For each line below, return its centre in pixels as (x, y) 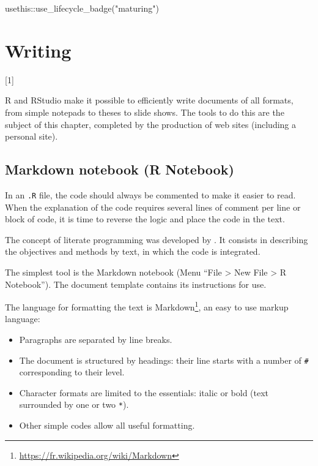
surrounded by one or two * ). (74, 404)
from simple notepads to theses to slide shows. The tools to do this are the (145, 112)
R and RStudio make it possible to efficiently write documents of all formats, (149, 100)
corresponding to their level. (72, 372)
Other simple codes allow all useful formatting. (107, 425)
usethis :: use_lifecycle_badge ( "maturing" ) (82, 8)
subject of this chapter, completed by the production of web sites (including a (151, 124)
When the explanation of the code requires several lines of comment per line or (153, 207)
